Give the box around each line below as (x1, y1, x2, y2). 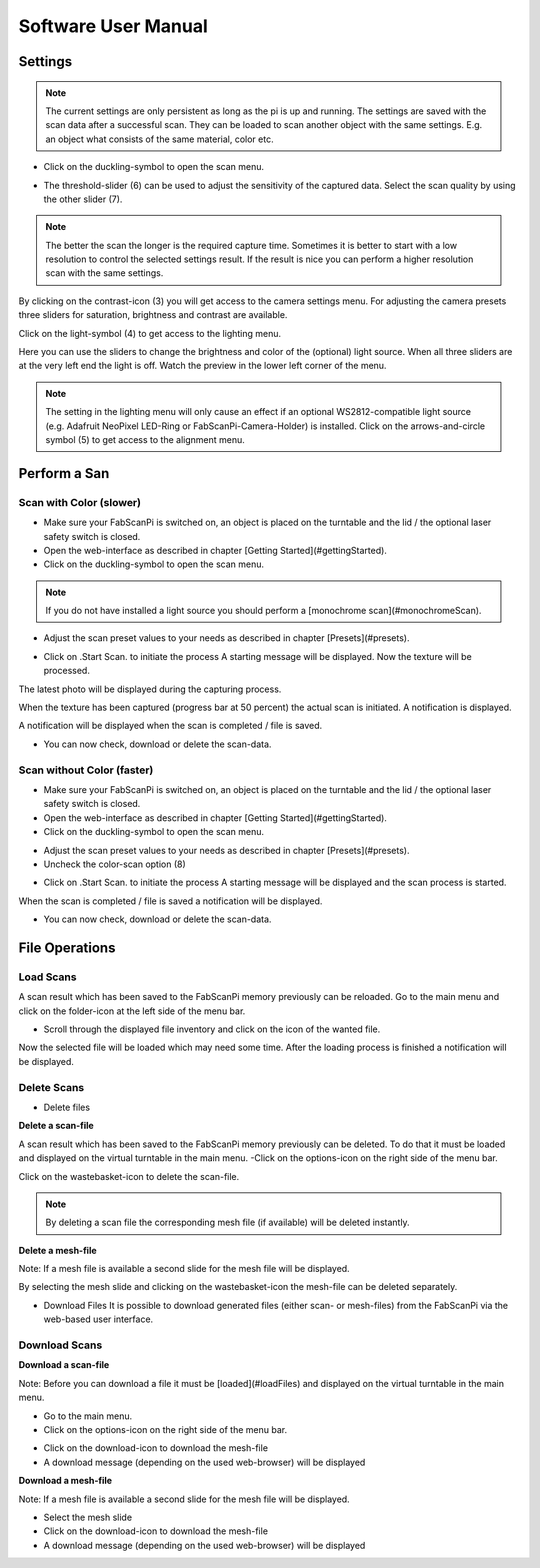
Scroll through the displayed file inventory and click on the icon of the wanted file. (43, 1023, 381, 1035)
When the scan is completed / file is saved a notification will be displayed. (18, 895, 323, 907)
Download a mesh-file (18, 1475, 113, 1487)
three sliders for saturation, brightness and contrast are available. (18, 309, 288, 321)
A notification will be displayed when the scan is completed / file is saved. (18, 720, 323, 732)
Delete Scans (18, 1080, 85, 1094)
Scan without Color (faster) (18, 763, 154, 777)
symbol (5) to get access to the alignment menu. (45, 433, 245, 445)
